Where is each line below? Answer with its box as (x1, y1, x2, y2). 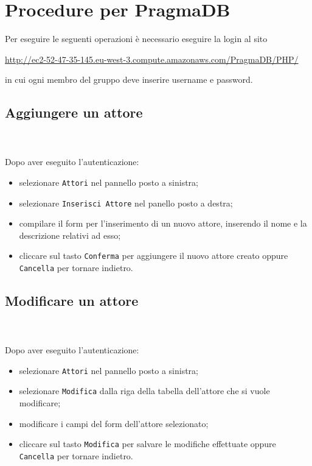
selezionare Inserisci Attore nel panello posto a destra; (19, 196, 233, 209)
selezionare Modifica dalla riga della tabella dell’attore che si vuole (19, 384, 270, 397)
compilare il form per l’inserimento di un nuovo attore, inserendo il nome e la (19, 217, 307, 230)
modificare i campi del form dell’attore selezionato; (19, 417, 209, 429)
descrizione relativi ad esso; (19, 228, 121, 241)
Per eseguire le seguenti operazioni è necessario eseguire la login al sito (5, 32, 268, 45)
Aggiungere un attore (5, 103, 143, 122)
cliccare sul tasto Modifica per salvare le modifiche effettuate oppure (19, 437, 276, 450)
